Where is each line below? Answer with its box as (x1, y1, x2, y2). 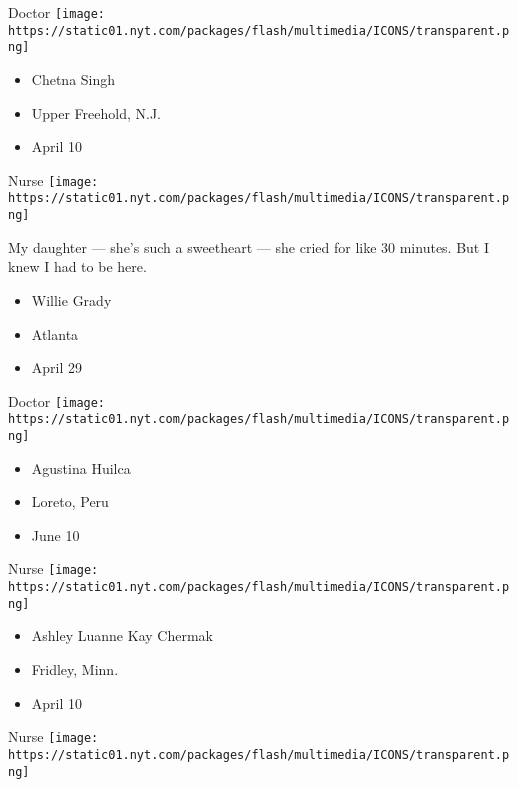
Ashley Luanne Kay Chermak (31, 625, 213, 646)
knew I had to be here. (8, 256, 147, 277)
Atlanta (31, 323, 79, 344)
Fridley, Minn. (31, 659, 119, 679)
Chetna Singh (31, 68, 116, 89)
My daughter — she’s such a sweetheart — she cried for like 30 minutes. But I (8, 236, 490, 257)
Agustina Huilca (31, 457, 131, 478)
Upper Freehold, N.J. (31, 102, 162, 123)
